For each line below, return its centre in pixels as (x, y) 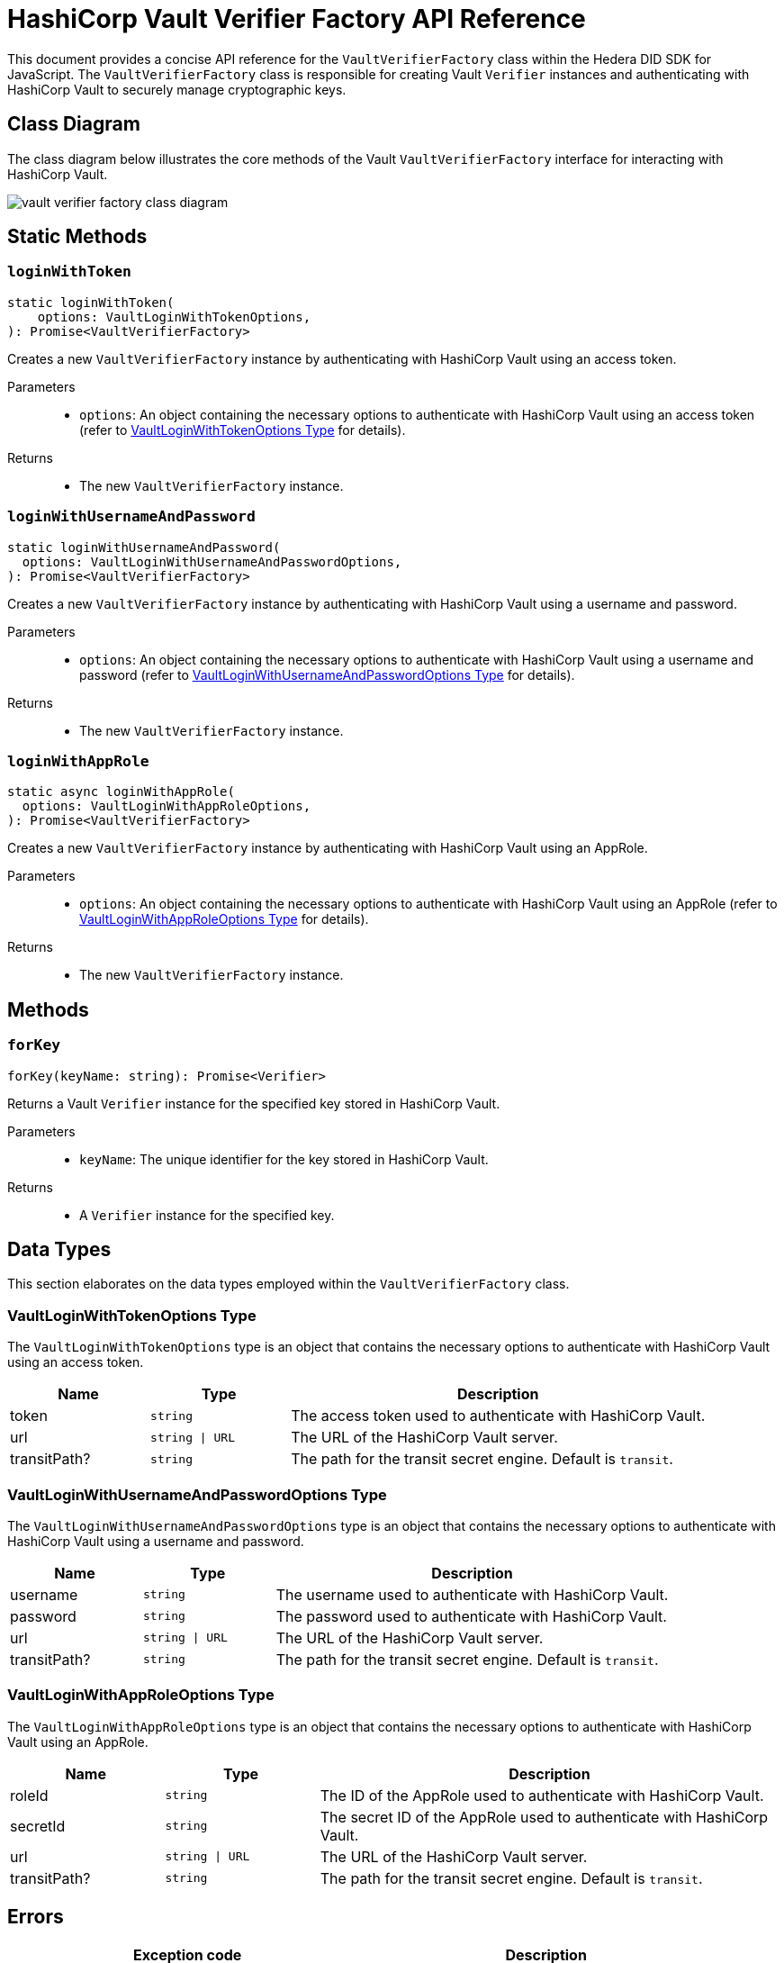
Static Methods (77, 237)
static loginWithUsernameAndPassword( (144, 547)
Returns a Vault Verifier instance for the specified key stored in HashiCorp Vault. (254, 1103)
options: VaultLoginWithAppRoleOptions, (167, 806)
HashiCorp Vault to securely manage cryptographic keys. (177, 89)
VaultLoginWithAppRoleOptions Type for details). (224, 919)
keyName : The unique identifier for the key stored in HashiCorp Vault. (284, 1159)
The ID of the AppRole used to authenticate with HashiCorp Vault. (542, 1795)
